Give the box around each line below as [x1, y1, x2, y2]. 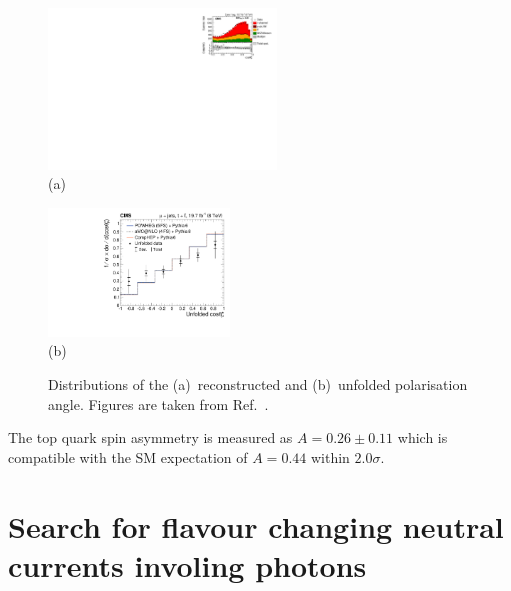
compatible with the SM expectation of [8, 446, 248, 467]
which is [397, 427, 448, 448]
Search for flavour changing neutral [8, 505, 504, 546]
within [310, 446, 350, 467]
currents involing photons [8, 544, 367, 585]
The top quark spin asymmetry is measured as [8, 427, 293, 448]
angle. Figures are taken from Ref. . [48, 393, 269, 414]
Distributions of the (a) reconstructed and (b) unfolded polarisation [48, 374, 468, 395]
